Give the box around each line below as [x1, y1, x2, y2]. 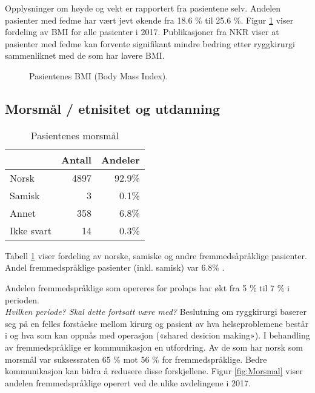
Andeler [101, 152, 140, 167]
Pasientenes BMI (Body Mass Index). [29, 69, 168, 82]
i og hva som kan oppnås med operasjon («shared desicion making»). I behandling [5, 329, 310, 342]
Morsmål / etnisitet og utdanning [5, 99, 220, 117]
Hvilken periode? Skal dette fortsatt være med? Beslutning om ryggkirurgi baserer [5, 305, 307, 318]
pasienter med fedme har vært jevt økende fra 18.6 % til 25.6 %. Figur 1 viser [5, 13, 294, 26]
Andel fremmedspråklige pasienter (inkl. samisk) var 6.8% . [5, 261, 225, 274]
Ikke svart [10, 223, 52, 237]
